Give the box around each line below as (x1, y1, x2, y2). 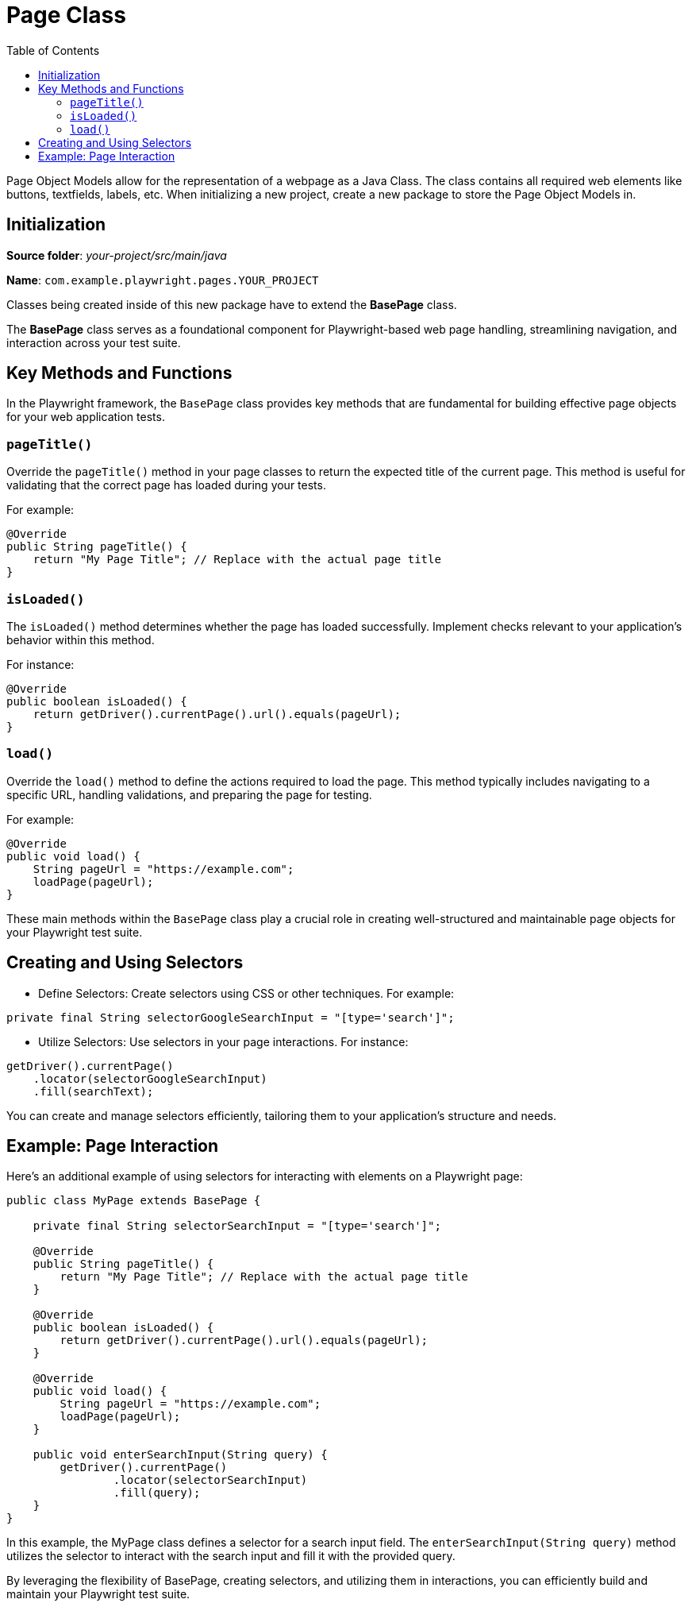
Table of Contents (6, 43, 100, 57)
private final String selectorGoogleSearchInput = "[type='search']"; (6, 1010, 455, 1024)
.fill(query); (113, 1486, 201, 1500)
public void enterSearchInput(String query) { (33, 1448, 328, 1462)
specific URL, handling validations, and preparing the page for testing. (6, 787, 372, 802)
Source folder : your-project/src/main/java (6, 248, 227, 262)
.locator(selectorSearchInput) (113, 1474, 308, 1487)
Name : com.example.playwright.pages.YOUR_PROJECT (6, 272, 319, 287)
